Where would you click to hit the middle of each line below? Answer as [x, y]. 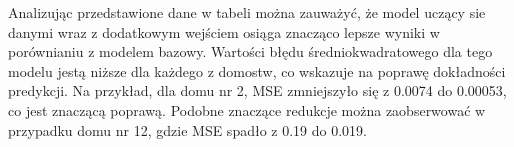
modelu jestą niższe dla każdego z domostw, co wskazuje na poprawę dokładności [257, 70]
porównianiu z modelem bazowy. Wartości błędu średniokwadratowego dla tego [250, 51]
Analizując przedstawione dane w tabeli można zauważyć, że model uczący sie [247, 12]
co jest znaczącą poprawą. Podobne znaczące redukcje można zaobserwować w [247, 109]
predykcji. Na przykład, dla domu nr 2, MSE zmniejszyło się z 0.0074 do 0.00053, [257, 90]
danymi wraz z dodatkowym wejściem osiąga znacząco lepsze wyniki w [224, 31]
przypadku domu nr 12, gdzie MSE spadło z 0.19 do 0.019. [187, 129]
